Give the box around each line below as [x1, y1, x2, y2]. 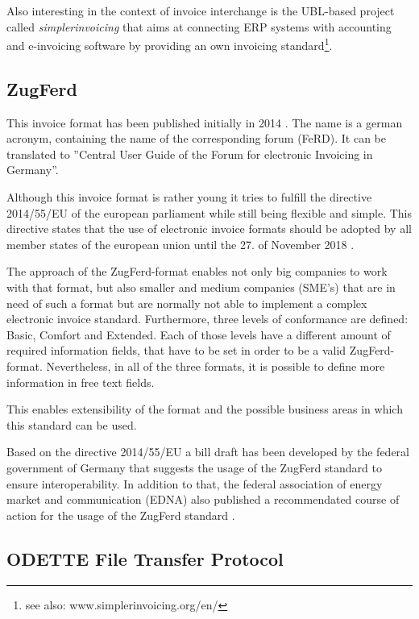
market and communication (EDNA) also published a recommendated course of [6, 491, 400, 508]
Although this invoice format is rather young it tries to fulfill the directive [6, 189, 372, 206]
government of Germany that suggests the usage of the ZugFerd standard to [6, 459, 382, 476]
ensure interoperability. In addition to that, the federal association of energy [6, 475, 383, 492]
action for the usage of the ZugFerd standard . [6, 506, 235, 523]
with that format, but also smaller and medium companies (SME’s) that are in [6, 278, 396, 295]
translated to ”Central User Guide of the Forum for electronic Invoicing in [6, 145, 373, 162]
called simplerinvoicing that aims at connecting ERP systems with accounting [6, 18, 392, 35]
